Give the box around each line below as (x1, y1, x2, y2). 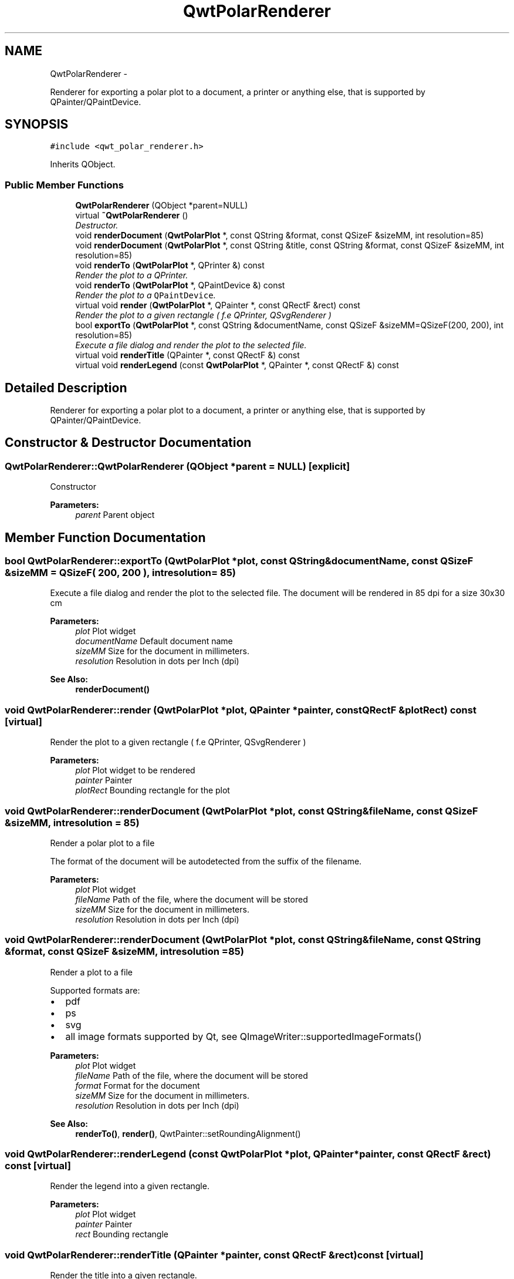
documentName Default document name (75, 636, 233, 647)
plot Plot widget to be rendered (75, 765, 195, 776)
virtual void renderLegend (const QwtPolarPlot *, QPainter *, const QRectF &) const (75, 360, 399, 371)
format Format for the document (75, 1080, 200, 1090)
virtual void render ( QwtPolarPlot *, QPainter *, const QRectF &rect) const (75, 300, 360, 311)
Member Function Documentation (5, 530, 206, 545)
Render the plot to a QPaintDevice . (75, 290, 216, 301)
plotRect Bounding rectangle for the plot (75, 785, 230, 796)
